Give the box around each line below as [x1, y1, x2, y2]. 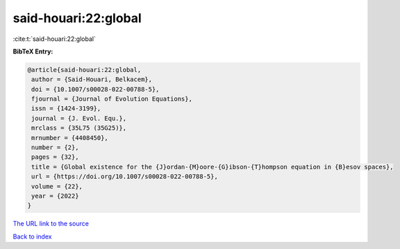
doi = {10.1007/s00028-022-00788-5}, [31, 85, 160, 93]
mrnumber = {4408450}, [31, 134, 109, 141]
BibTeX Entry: [12, 47, 53, 55]
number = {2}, [31, 144, 79, 152]
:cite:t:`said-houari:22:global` [12, 35, 97, 43]
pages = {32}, [31, 153, 79, 161]
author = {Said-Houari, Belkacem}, [31, 76, 153, 83]
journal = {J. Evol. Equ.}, [31, 114, 127, 122]
